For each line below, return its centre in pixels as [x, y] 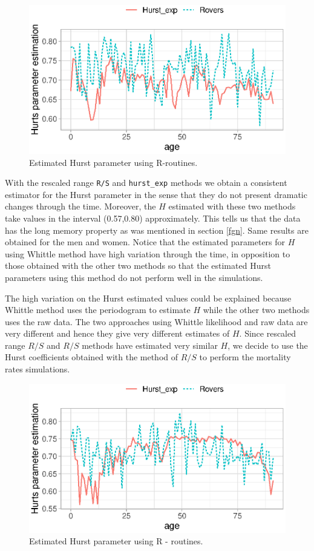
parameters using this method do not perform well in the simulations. [134, 277]
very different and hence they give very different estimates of [117, 333]
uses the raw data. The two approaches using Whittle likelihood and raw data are [156, 321]
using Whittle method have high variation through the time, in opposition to [148, 253]
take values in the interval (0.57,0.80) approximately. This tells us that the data [153, 218]
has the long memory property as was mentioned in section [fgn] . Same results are [157, 230]
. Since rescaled [268, 333]
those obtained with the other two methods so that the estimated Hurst [138, 266]
